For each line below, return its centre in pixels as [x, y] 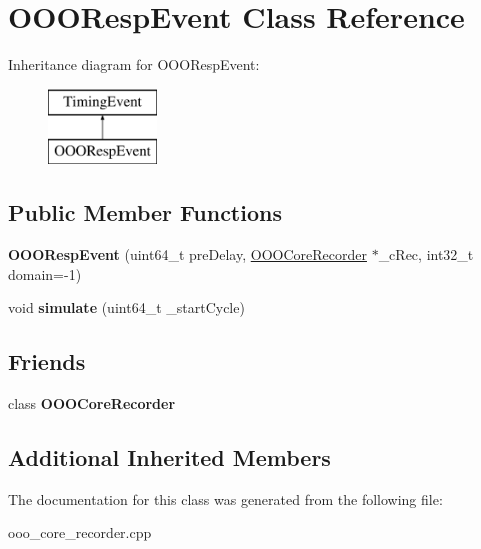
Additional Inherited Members [169, 457]
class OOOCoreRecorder [92, 403]
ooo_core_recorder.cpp [80, 532]
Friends [47, 361]
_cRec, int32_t [426, 254]
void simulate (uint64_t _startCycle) [126, 307]
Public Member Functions [145, 212]
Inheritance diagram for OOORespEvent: [134, 64]
